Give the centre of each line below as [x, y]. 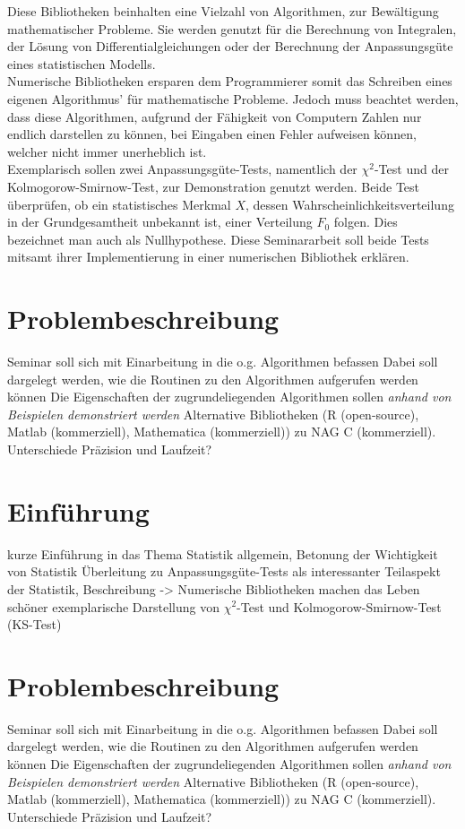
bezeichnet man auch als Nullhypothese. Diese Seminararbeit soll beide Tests [218, 239]
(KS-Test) [34, 624]
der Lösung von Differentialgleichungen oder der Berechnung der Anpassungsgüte [230, 46]
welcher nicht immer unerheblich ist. [107, 151]
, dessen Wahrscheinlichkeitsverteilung [349, 204]
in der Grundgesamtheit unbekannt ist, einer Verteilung [160, 222]
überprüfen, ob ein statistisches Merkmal [119, 204]
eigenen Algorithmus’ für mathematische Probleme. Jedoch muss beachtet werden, [233, 98]
